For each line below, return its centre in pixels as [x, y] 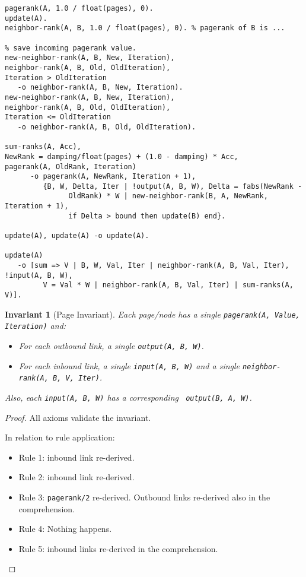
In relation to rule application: [60, 437]
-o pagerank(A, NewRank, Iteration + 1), [113, 177]
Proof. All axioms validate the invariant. [78, 417]
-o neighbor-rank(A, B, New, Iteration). [100, 88]
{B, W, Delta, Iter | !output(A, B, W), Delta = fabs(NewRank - [173, 186]
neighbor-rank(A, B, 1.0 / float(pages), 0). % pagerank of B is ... [145, 28]
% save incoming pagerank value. [71, 48]
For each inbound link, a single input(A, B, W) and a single [129, 365]
